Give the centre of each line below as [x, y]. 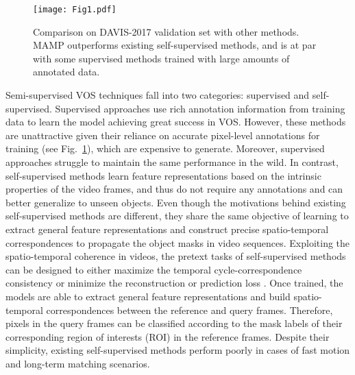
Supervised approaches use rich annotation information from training [200, 108]
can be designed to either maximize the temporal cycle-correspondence [154, 269]
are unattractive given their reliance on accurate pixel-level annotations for [163, 135]
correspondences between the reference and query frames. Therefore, [189, 310]
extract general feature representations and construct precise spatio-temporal [167, 229]
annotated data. [66, 72]
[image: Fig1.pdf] [75, 10]
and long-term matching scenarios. [78, 363]
